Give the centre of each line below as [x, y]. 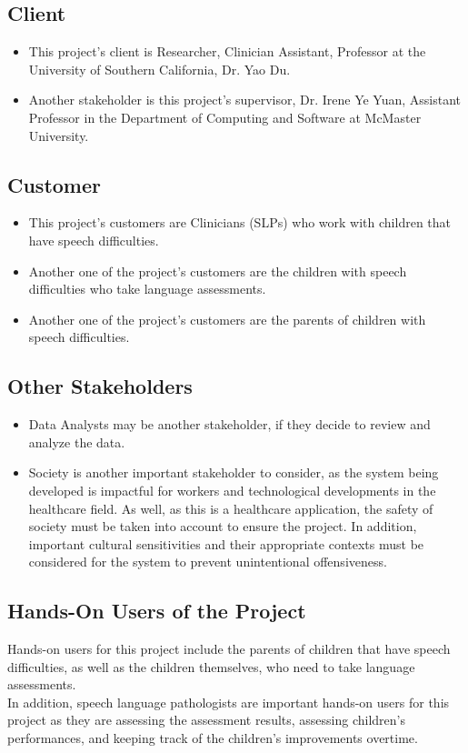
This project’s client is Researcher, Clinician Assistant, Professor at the [227, 51]
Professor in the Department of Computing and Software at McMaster [225, 117]
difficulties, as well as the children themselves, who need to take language [211, 666]
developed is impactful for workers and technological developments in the [232, 490]
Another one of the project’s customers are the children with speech [218, 271]
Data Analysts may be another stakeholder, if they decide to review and [229, 424]
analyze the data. [77, 442]
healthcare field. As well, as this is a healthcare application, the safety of [231, 508]
